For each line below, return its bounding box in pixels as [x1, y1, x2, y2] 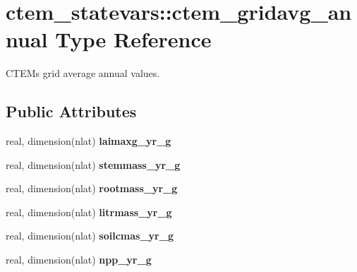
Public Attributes [6, 100, 137, 122]
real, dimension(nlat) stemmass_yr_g [6, 157, 181, 172]
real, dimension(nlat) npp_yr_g [6, 252, 152, 267]
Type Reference [55, 25, 212, 54]
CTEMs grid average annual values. [6, 66, 160, 81]
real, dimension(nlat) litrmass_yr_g [6, 204, 172, 219]
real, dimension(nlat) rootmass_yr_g [6, 181, 178, 196]
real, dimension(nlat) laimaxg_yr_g [6, 134, 171, 148]
